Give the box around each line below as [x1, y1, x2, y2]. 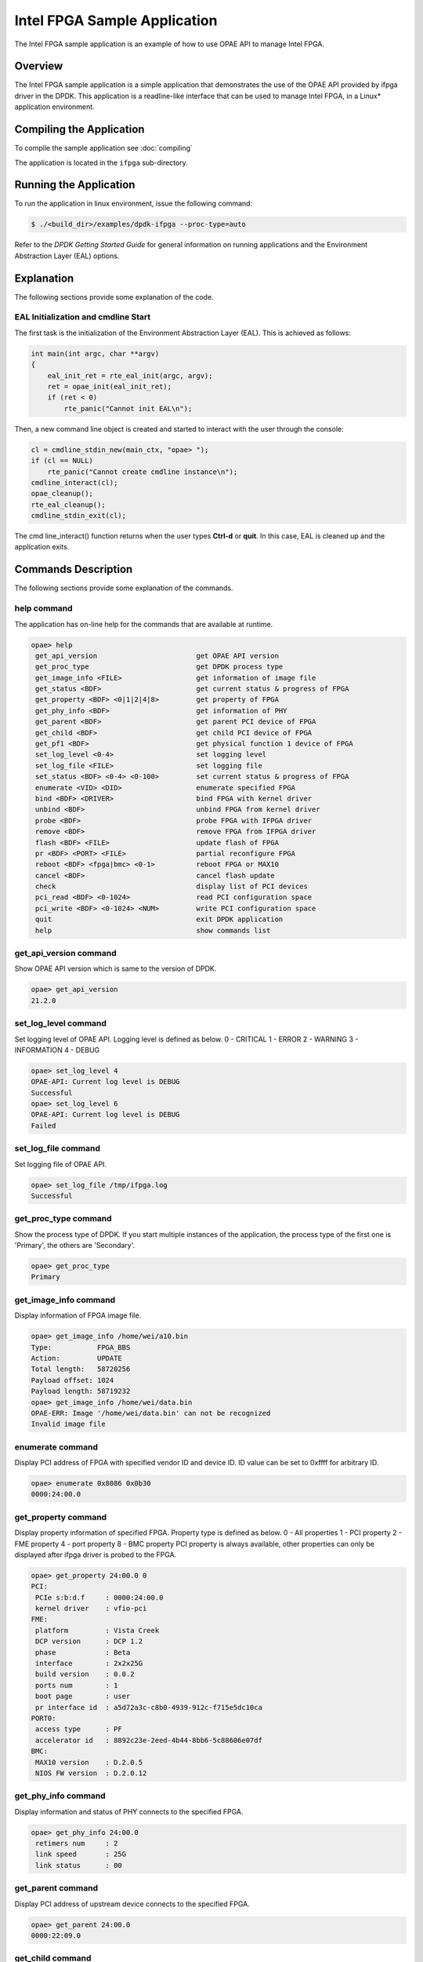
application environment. [14, 102, 95, 111]
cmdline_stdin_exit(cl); [31, 511, 127, 520]
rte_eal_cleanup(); [31, 500, 106, 509]
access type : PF [35, 1725, 123, 1734]
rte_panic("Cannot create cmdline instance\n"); [47, 467, 238, 476]
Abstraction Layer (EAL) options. [14, 251, 120, 261]
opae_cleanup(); [31, 489, 94, 498]
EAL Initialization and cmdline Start [14, 312, 151, 323]
